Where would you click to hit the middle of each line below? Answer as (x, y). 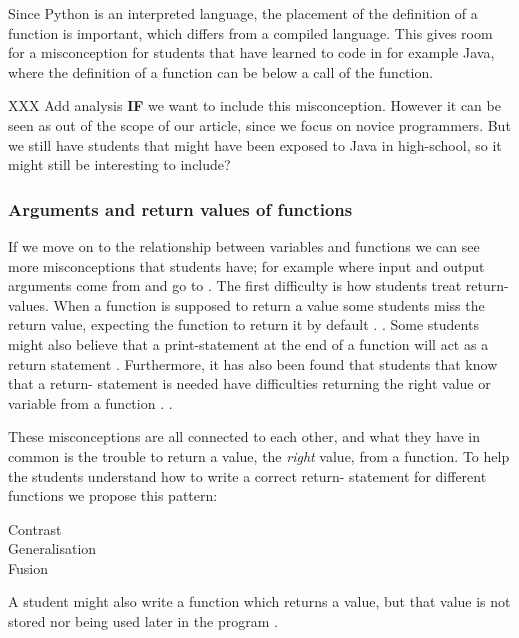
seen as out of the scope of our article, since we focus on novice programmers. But (259, 124)
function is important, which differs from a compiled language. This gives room (250, 32)
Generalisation (52, 548)
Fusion (28, 567)
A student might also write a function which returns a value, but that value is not (259, 601)
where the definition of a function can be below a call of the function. (221, 71)
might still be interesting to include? (119, 164)
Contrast (35, 528)
